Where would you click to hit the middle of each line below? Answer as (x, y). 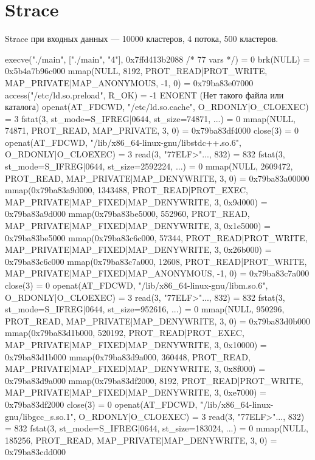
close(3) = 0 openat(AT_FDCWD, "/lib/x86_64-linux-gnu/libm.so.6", (137, 285)
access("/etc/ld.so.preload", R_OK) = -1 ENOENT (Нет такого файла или (144, 94)
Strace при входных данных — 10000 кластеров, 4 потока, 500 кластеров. (142, 39)
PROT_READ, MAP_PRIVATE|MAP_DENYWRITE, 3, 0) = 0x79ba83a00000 (157, 178)
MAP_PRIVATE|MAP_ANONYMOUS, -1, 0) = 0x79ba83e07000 (129, 82)
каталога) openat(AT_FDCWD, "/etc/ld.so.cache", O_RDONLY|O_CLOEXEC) (157, 107)
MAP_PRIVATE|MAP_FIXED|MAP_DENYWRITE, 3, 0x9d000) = (136, 201)
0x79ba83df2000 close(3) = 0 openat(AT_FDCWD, (101, 404)
